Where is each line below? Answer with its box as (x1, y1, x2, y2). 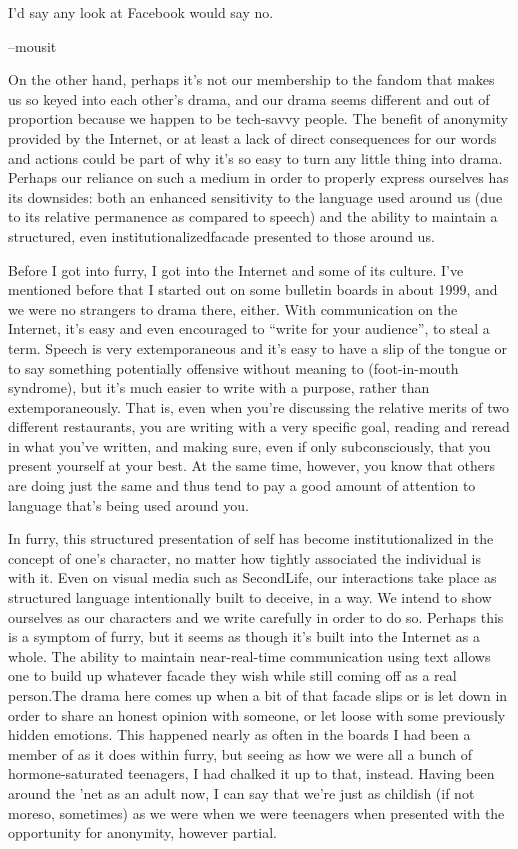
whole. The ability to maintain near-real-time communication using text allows (8, 645, 491, 666)
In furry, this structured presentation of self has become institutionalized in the (8, 528, 494, 549)
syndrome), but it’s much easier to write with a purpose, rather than (8, 377, 430, 398)
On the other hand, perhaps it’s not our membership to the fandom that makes (8, 69, 495, 90)
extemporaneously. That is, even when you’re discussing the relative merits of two (8, 396, 510, 417)
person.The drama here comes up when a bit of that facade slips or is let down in (8, 685, 508, 705)
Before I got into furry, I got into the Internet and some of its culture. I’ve (8, 259, 464, 280)
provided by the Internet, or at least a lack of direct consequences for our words (8, 127, 497, 148)
